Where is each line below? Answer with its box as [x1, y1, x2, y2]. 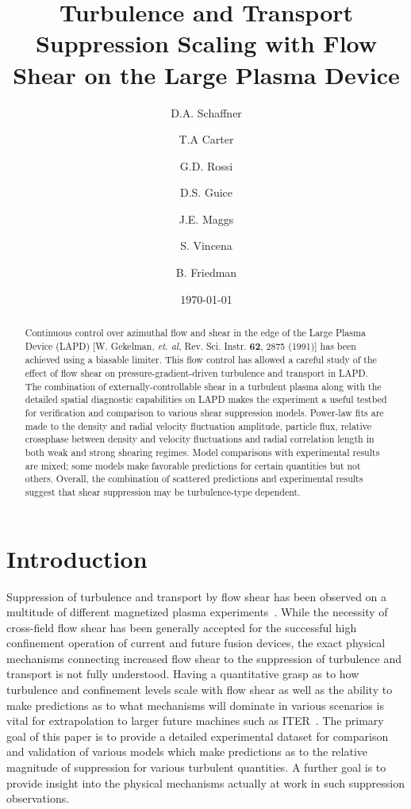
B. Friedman [175, 264, 237, 281]
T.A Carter [179, 131, 234, 148]
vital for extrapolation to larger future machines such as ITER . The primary [6, 712, 384, 729]
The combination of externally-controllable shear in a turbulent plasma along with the [25, 379, 382, 393]
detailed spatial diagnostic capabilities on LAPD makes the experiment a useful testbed [25, 393, 387, 406]
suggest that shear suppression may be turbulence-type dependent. [25, 485, 301, 498]
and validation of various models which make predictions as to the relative [6, 743, 368, 760]
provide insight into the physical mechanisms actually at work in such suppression [6, 774, 405, 791]
